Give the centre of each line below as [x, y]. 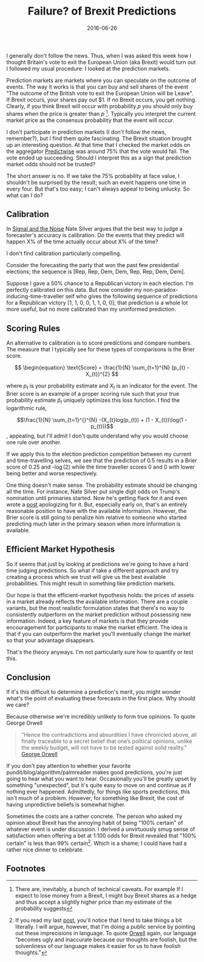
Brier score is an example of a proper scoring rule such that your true [93, 394]
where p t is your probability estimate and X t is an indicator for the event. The [102, 387]
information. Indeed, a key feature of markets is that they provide [87, 621]
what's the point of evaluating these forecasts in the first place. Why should [101, 699]
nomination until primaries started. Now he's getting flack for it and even [97, 498]
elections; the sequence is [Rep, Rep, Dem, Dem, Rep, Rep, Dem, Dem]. [96, 272]
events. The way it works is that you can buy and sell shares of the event [97, 87]
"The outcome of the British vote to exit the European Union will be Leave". [100, 93]
